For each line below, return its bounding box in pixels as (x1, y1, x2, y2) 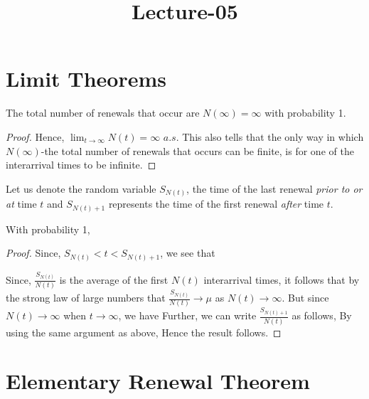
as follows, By (292, 308, 352, 323)
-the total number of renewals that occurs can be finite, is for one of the (41, 143, 354, 158)
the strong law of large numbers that (6, 290, 166, 305)
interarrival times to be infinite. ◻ (6, 157, 156, 172)
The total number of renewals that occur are (6, 105, 200, 120)
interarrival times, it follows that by (203, 272, 360, 287)
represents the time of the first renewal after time (108, 196, 324, 211)
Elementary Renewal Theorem (6, 366, 310, 395)
